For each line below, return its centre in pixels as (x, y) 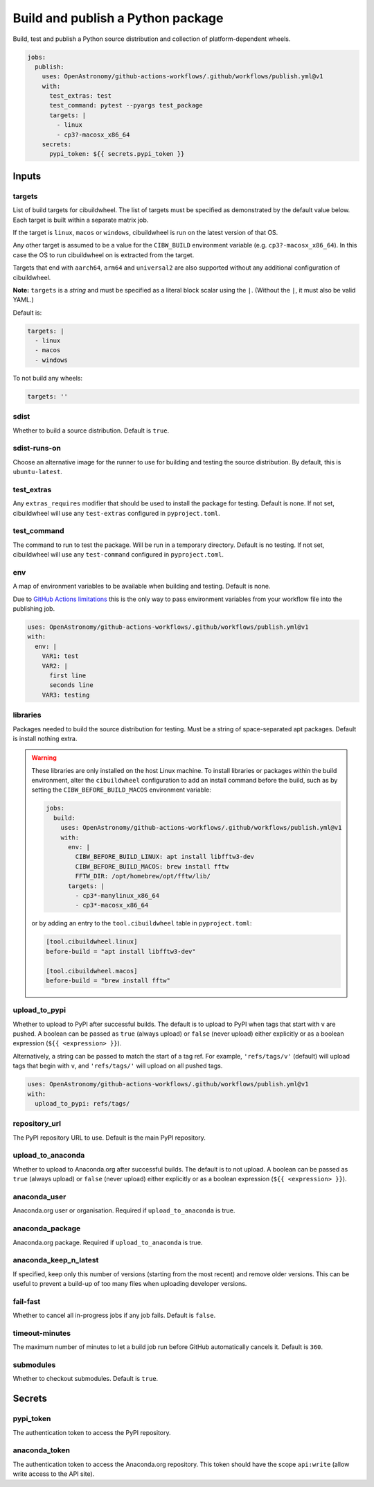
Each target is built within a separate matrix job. (81, 220)
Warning (44, 758)
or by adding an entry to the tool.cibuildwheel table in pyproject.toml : (142, 923)
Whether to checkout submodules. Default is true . (86, 1379)
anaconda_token (42, 1450)
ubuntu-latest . (37, 472)
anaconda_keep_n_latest (56, 1260)
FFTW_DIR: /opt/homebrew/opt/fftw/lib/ (143, 876)
